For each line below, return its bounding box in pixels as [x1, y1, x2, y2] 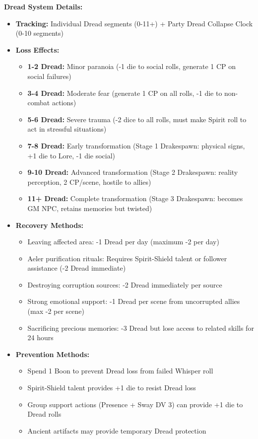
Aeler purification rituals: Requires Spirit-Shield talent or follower [27, 253, 227, 263]
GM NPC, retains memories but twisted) [27, 203, 152, 213]
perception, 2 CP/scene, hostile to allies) [27, 176, 151, 187]
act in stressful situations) [27, 124, 107, 134]
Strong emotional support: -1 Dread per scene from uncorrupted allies [27, 296, 240, 306]
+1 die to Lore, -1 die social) [27, 150, 116, 160]
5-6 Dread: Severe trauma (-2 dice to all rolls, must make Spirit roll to [27, 114, 247, 124]
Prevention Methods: [15, 349, 89, 359]
